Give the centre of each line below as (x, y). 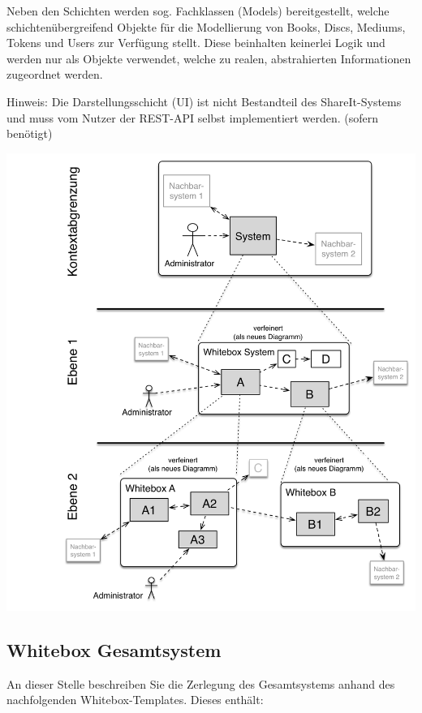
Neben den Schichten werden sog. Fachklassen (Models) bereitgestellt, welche (198, 11)
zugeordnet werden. (55, 74)
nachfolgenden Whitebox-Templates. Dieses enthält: (135, 700)
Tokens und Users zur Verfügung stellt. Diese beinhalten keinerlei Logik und (196, 43)
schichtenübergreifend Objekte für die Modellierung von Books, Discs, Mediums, (206, 26)
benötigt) (30, 133)
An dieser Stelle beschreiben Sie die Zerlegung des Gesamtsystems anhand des (201, 683)
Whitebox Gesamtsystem (114, 649)
